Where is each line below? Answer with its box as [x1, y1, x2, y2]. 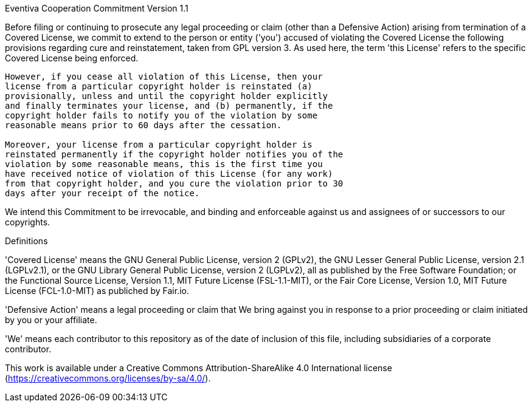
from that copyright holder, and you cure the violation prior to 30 [5, 179, 344, 188]
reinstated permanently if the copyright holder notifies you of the [5, 149, 344, 159]
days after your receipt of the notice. [5, 188, 200, 198]
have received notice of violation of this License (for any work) [5, 169, 333, 179]
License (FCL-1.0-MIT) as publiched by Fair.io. [5, 286, 189, 296]
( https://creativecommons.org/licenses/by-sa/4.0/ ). [5, 373, 211, 383]
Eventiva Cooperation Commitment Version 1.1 [5, 3, 188, 13]
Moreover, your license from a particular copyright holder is [5, 140, 313, 149]
